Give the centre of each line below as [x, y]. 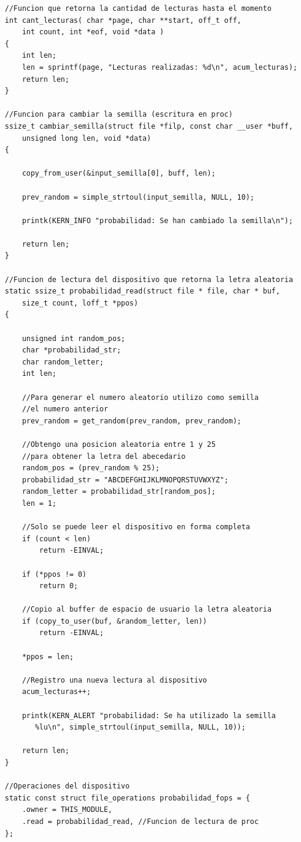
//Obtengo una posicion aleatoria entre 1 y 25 [119, 444]
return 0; [59, 586]
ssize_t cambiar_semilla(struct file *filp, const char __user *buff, [149, 126]
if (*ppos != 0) [54, 574]
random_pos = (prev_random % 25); [91, 468]
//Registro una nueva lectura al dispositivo [114, 680]
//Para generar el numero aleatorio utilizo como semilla [140, 397]
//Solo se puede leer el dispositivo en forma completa [136, 527]
